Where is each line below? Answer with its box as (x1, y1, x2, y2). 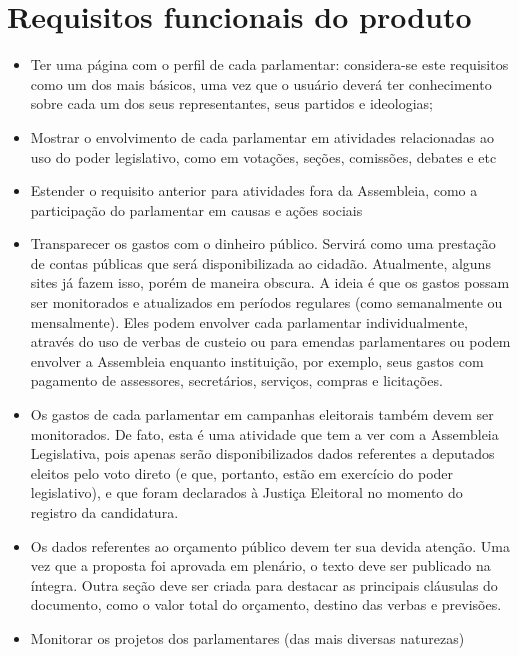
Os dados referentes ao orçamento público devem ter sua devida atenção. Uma (30, 535, 510, 556)
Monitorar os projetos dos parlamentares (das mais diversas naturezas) (30, 627, 465, 648)
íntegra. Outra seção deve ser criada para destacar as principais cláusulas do (30, 574, 498, 595)
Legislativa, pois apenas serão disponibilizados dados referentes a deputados (30, 443, 495, 464)
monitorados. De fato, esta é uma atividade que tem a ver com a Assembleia (30, 423, 499, 444)
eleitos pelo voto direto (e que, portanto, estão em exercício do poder (30, 462, 454, 483)
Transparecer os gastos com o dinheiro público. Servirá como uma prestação (30, 233, 496, 254)
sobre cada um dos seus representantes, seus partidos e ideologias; (30, 93, 434, 114)
